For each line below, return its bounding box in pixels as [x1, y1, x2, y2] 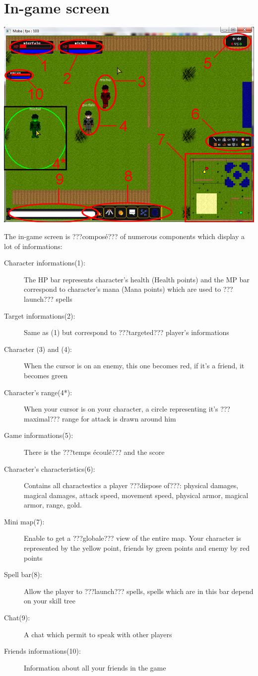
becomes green [24, 370, 68, 380]
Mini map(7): [4, 516, 45, 526]
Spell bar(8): [4, 569, 42, 580]
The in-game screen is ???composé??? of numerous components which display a [4, 231, 245, 242]
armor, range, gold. [24, 500, 82, 510]
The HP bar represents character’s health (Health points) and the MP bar [24, 274, 250, 284]
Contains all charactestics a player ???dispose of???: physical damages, [24, 480, 239, 491]
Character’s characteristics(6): [4, 463, 95, 474]
